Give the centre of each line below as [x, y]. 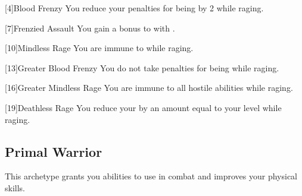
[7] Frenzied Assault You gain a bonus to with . [90, 28]
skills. [15, 187]
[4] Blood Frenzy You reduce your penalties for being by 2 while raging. [134, 8]
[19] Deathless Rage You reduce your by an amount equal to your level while [143, 107]
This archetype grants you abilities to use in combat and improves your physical [151, 176]
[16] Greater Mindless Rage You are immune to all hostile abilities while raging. [149, 88]
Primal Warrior [54, 151]
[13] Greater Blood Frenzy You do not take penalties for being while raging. [142, 67]
